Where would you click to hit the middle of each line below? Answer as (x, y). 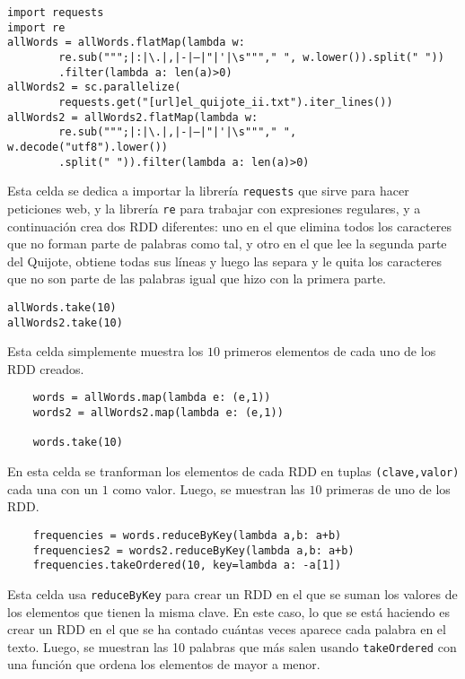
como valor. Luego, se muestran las (209, 488)
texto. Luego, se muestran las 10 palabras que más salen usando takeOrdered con (232, 646)
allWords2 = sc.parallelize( (94, 87)
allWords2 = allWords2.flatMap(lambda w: (133, 117)
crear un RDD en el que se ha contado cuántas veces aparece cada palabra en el (227, 629)
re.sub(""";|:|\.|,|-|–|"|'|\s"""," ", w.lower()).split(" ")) (251, 57)
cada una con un (53, 488)
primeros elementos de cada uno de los (330, 351)
